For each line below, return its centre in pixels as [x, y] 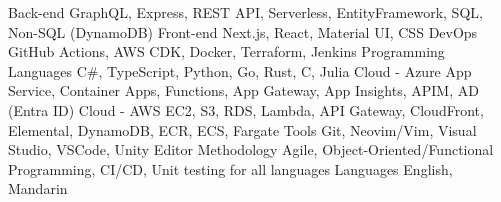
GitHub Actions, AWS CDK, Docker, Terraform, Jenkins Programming [226, 51]
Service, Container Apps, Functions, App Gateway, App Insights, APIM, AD [243, 90]
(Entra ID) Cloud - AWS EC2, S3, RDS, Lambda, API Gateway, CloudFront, [246, 109]
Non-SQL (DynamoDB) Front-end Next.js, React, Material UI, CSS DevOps [243, 31]
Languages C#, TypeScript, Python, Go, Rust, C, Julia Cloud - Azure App [240, 70]
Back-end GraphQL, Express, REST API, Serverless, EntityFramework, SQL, [245, 12]
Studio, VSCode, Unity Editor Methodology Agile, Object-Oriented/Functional [251, 149]
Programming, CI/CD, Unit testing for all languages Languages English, [230, 168]
